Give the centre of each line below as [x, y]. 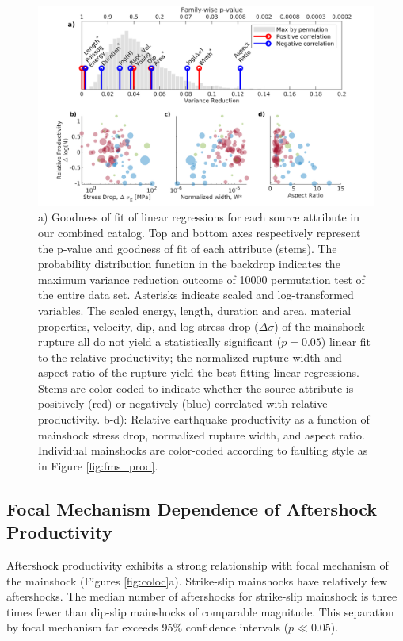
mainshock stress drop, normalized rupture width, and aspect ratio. [201, 434]
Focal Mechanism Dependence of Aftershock [192, 508]
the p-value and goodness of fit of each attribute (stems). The [188, 248]
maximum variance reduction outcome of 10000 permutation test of [201, 279]
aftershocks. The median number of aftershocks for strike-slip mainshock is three [202, 596]
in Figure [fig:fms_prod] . [98, 465]
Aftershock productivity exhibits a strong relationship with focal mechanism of [198, 565]
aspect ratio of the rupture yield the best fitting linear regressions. [199, 372]
